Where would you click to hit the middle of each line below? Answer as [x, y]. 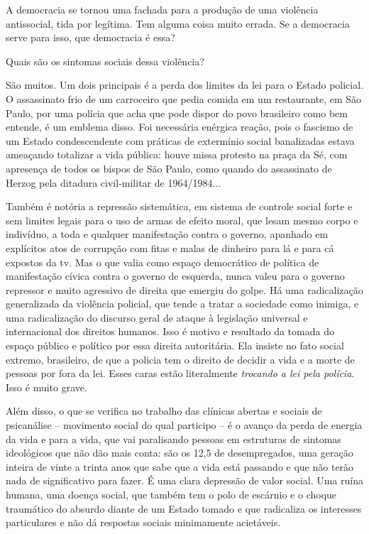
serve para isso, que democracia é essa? [90, 37]
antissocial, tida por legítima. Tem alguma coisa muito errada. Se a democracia [178, 23]
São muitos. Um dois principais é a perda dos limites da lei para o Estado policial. [184, 85]
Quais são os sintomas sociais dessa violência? [105, 61]
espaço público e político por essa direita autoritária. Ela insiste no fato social [175, 345]
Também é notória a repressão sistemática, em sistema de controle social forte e [179, 206]
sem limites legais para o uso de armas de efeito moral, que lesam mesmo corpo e [182, 220]
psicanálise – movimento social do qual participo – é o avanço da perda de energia [184, 425]
